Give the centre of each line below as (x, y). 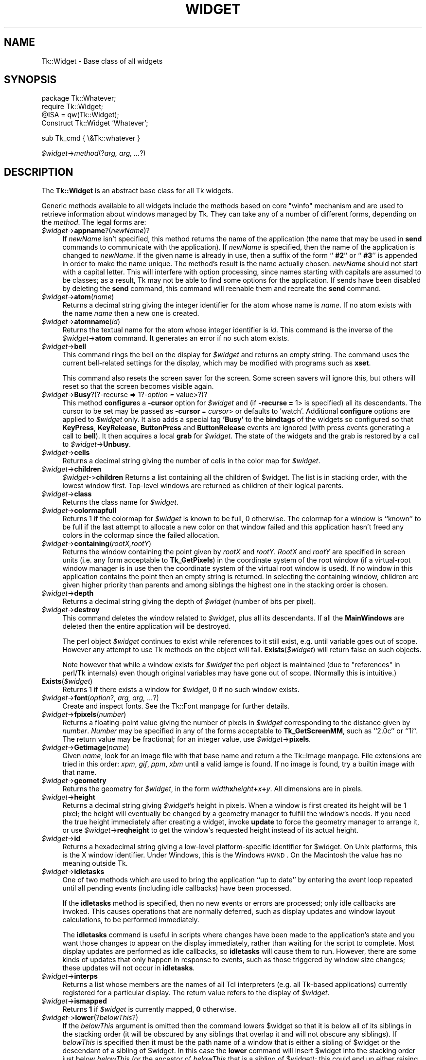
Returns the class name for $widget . (120, 502)
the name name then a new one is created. (131, 313)
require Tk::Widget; (72, 107)
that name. (80, 772)
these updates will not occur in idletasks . (129, 968)
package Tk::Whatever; (79, 98)
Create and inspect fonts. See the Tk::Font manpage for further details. (176, 706)
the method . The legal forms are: (94, 222)
